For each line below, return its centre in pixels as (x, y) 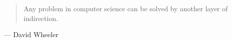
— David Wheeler (31, 34)
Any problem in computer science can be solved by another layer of (126, 8)
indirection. (41, 18)
